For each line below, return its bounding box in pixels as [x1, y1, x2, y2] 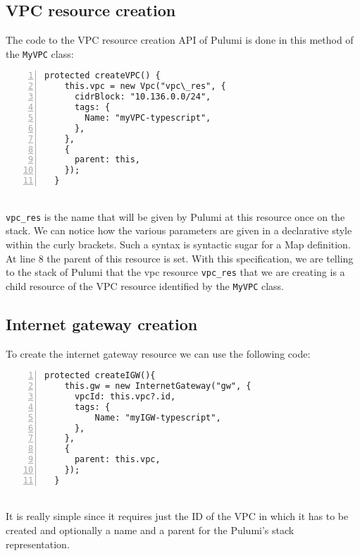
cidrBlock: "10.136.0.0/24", [74, 92, 211, 102]
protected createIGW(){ [44, 370, 156, 381]
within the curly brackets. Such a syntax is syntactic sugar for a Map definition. [6, 236, 351, 251]
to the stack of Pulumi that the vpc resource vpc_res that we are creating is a [6, 265, 345, 279]
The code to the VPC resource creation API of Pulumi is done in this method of [6, 32, 354, 47]
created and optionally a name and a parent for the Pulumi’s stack [6, 523, 294, 538]
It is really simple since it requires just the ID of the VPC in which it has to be [6, 509, 349, 524]
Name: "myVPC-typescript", [85, 112, 211, 123]
